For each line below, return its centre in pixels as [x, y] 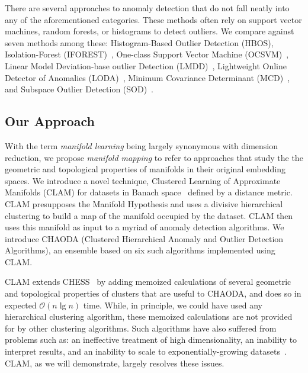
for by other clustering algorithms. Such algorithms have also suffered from [141, 328]
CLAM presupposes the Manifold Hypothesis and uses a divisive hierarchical [144, 203]
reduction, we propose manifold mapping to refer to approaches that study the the [154, 157]
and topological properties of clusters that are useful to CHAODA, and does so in [153, 293]
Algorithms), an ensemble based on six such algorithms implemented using [140, 250]
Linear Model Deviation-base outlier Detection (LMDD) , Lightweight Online [146, 65]
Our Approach [50, 121]
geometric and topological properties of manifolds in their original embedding [145, 169]
